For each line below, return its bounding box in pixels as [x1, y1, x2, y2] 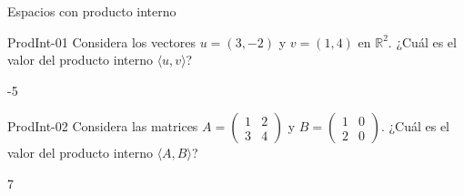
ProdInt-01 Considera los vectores [7, 32, 197, 51]
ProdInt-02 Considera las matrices [7, 117, 198, 136]
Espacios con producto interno [7, 2, 177, 20]
